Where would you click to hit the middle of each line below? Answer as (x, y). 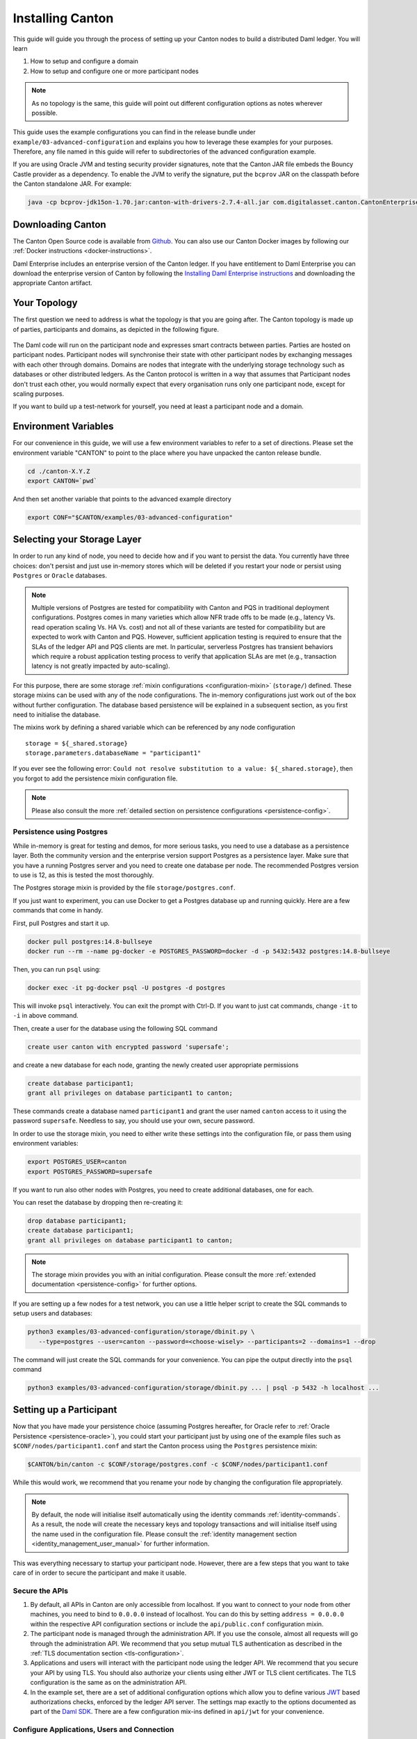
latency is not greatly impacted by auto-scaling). (101, 666)
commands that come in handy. (58, 911)
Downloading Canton (60, 224)
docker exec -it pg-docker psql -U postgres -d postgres (126, 987)
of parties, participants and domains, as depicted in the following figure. (116, 329)
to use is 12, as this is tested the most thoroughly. (83, 875)
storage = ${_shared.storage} (77, 743)
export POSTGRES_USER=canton (77, 1162)
